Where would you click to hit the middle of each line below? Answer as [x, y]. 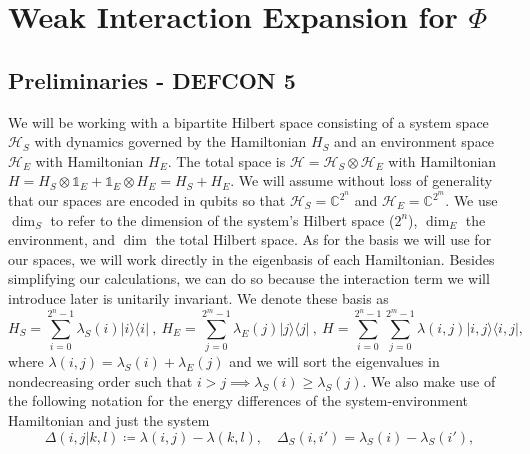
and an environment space [414, 141]
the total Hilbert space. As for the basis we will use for [323, 239]
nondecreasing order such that [100, 380]
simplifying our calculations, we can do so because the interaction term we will [249, 278]
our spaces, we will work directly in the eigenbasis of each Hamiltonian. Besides [251, 258]
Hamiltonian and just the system [109, 420]
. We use [471, 200]
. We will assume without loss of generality [361, 180]
